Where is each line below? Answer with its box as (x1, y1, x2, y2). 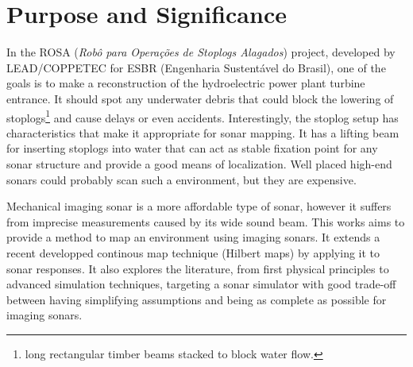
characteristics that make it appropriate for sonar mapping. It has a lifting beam (6, 124, 399, 141)
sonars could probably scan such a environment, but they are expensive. (6, 171, 357, 187)
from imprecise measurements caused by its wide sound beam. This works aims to (6, 213, 405, 230)
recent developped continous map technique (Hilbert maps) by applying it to (6, 244, 380, 261)
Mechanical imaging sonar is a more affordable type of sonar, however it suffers (6, 198, 392, 214)
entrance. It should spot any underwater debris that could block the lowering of (6, 90, 394, 106)
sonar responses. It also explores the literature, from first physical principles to (6, 260, 389, 276)
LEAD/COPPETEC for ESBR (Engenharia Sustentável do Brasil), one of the (6, 59, 386, 75)
